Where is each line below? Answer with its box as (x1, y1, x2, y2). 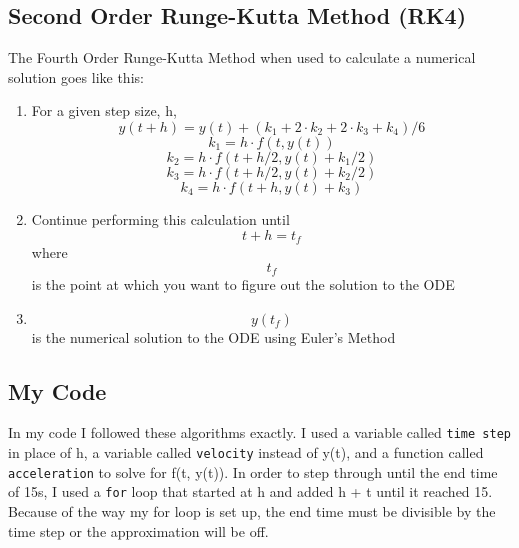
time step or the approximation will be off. (8, 520, 269, 541)
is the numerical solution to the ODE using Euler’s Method (31, 326, 396, 347)
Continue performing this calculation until (31, 208, 290, 229)
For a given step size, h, (31, 100, 177, 121)
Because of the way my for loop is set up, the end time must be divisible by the (8, 501, 496, 522)
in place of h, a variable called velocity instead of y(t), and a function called (8, 442, 484, 463)
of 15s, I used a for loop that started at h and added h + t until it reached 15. (8, 481, 493, 502)
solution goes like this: (8, 66, 144, 87)
